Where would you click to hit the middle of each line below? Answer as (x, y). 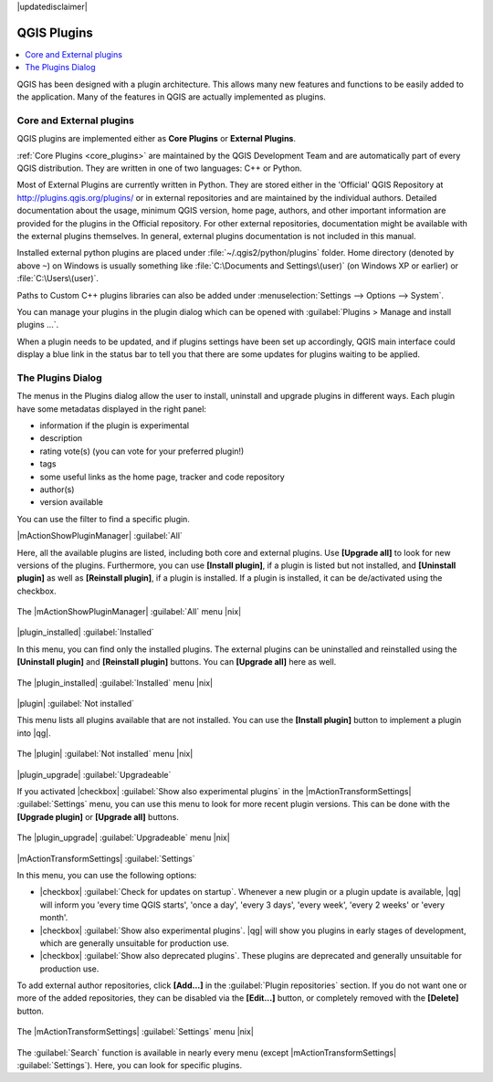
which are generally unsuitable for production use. (135, 943)
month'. (54, 918)
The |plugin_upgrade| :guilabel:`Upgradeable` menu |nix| (123, 838)
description (61, 438)
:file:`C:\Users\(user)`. (58, 278)
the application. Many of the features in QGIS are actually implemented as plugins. (171, 97)
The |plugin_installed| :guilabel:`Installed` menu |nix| (115, 683)
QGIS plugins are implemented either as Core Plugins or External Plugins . (157, 139)
